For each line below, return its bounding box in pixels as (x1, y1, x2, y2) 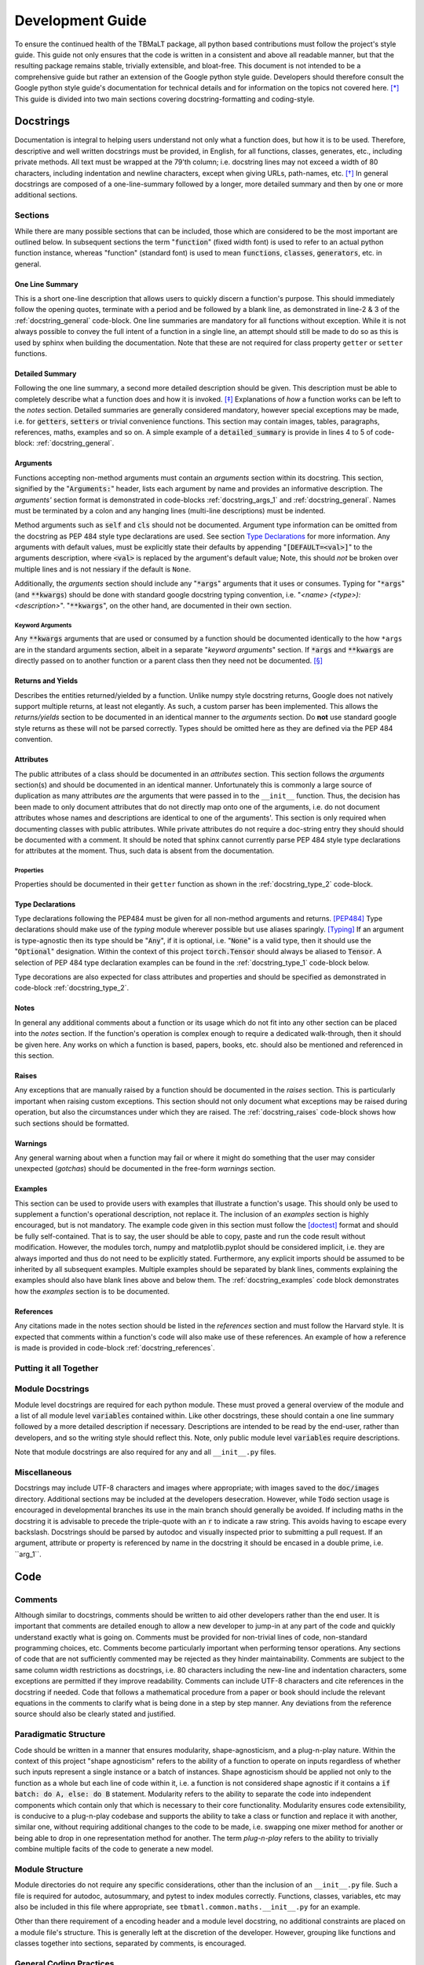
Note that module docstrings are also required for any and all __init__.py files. (14, 1447, 276, 1457)
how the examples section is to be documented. (14, 1286, 170, 1296)
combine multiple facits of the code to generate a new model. (14, 1844, 214, 1854)
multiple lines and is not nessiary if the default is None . (14, 564, 192, 574)
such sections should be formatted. (14, 1118, 130, 1128)
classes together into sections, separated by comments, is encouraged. (14, 1938, 247, 1948)
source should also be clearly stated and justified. (14, 1710, 176, 1719)
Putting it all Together (14, 1362, 99, 1373)
